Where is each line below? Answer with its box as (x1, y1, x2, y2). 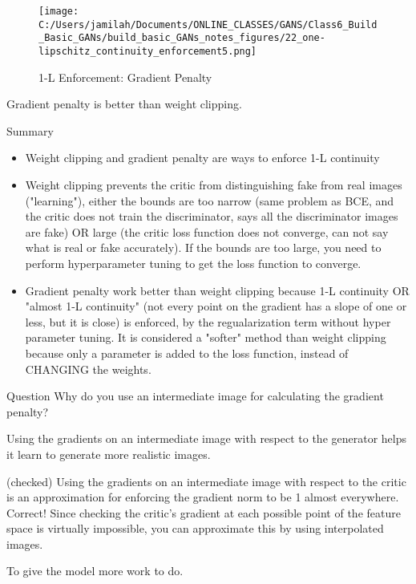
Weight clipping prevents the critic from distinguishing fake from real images (25, 176, 402, 193)
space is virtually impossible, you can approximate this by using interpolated (6, 520, 384, 537)
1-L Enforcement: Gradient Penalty (38, 68, 212, 85)
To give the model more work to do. (6, 562, 184, 579)
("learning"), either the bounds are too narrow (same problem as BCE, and (25, 192, 394, 209)
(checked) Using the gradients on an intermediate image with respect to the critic (6, 472, 406, 489)
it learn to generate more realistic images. (6, 445, 211, 462)
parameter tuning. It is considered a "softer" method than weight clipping (25, 329, 386, 346)
